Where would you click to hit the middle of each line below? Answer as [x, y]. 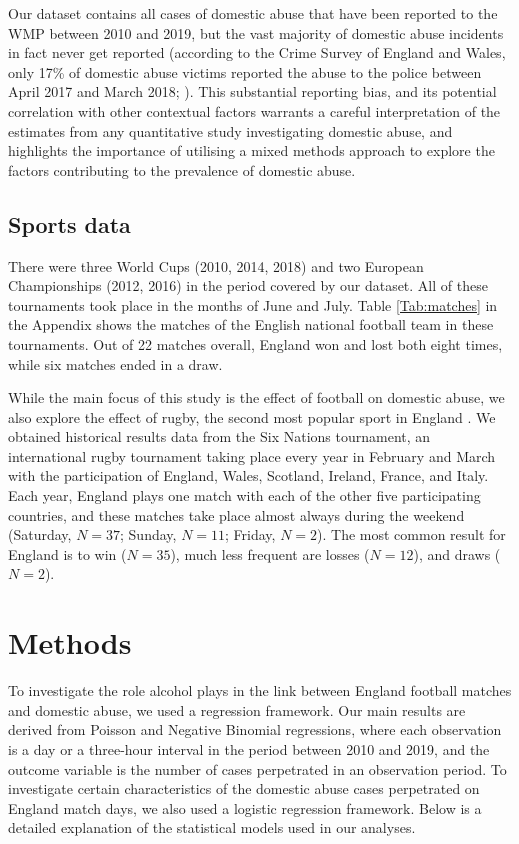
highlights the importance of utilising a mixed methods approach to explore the [251, 150]
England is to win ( [67, 553]
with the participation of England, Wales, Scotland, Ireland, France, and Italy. [248, 475]
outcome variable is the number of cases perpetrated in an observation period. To [257, 768]
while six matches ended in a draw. [115, 363]
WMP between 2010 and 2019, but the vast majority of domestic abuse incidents [256, 32]
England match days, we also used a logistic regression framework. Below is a [245, 807]
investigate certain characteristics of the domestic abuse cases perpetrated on [244, 788]
